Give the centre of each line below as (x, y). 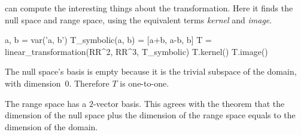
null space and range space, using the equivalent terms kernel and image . (139, 19)
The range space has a (46, 103)
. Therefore (89, 83)
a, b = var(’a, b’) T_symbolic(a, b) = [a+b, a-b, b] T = (108, 40)
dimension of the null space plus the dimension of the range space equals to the (150, 115)
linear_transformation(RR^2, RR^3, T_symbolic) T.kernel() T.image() (136, 51)
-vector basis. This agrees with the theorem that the (189, 103)
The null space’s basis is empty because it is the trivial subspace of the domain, (151, 71)
